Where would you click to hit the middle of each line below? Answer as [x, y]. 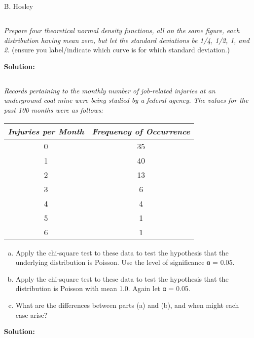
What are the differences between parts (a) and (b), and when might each [127, 305]
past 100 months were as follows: [54, 109]
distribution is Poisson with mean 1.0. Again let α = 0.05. [103, 288]
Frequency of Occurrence [141, 131]
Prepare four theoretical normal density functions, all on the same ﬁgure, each [122, 30]
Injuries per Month [46, 131]
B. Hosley [18, 6]
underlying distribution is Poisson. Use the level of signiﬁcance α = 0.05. [125, 262]
